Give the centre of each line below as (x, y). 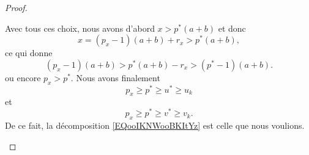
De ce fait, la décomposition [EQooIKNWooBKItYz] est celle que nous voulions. (155, 125)
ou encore (23, 77)
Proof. (16, 7)
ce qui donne (29, 53)
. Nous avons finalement (115, 77)
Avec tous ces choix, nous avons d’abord (80, 28)
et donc (232, 28)
